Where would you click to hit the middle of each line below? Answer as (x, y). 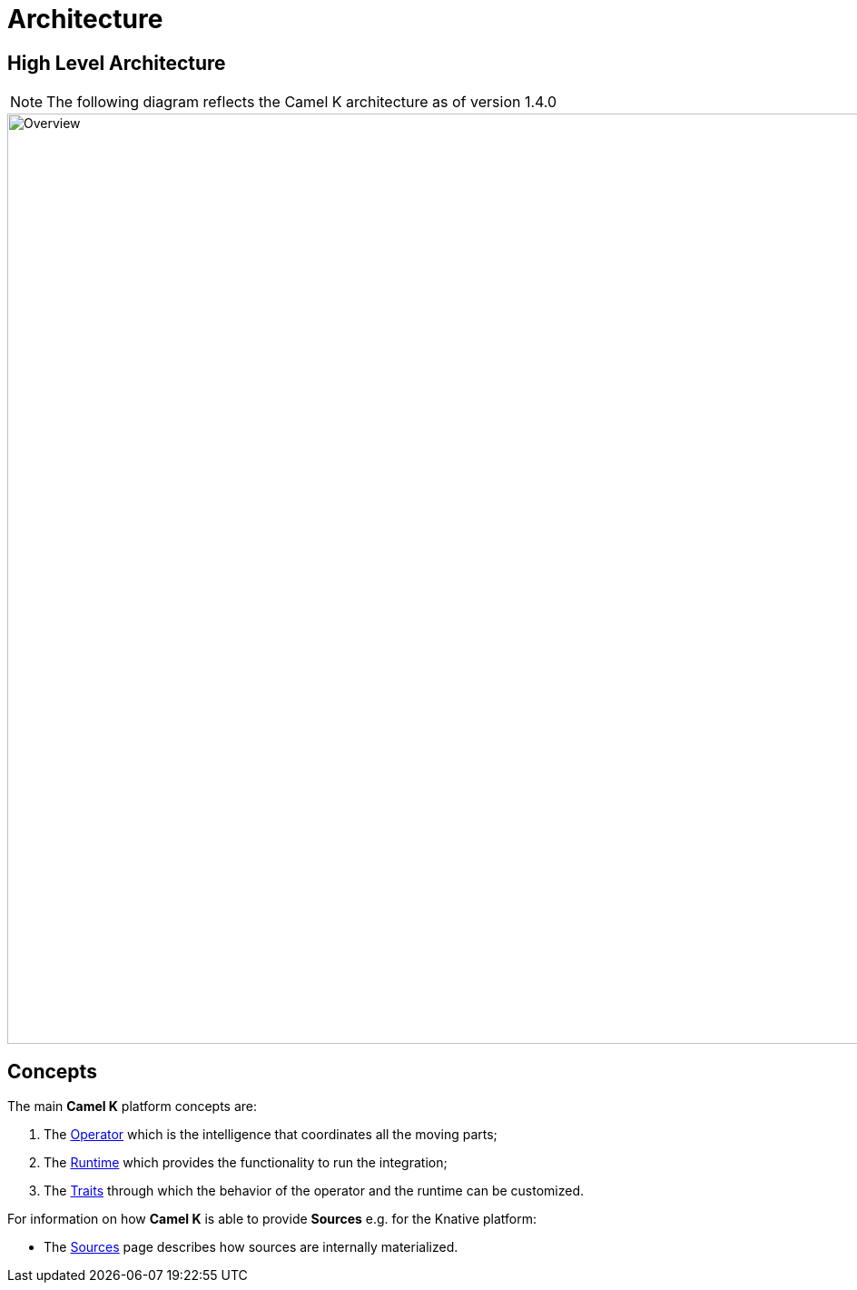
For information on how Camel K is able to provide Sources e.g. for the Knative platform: (272, 1219)
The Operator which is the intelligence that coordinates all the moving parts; (271, 1135)
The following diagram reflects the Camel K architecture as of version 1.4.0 (302, 102)
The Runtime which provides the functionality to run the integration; (246, 1163)
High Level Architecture (117, 63)
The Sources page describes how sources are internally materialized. (251, 1247)
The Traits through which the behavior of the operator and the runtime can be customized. (314, 1191)
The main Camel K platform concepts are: (133, 1106)
